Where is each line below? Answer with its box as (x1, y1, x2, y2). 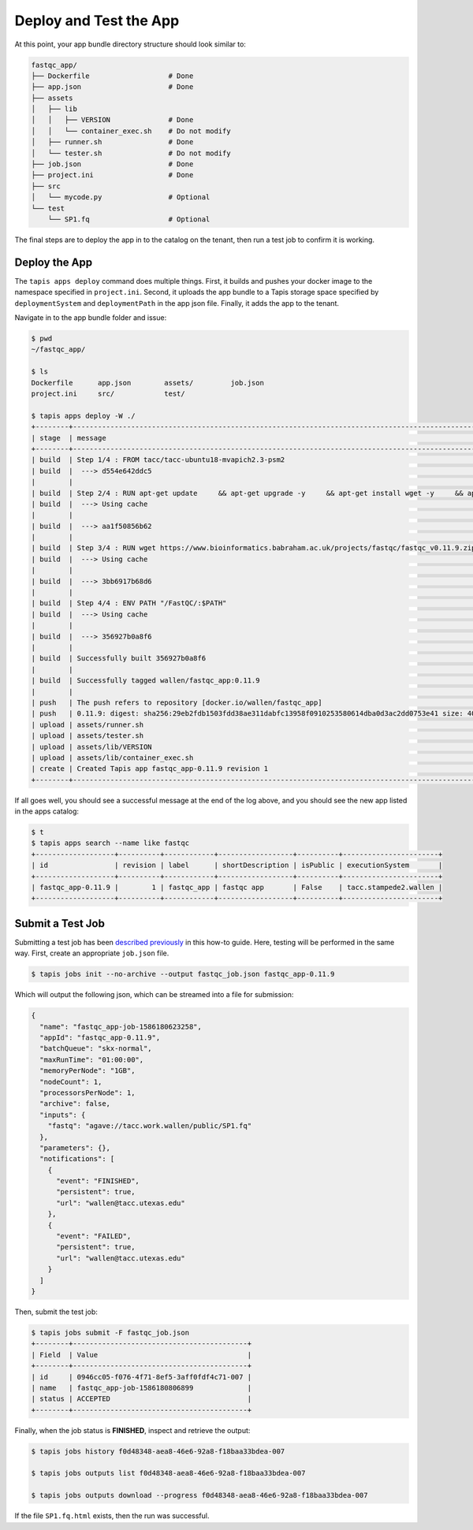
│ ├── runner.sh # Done (31, 138, 194, 147)
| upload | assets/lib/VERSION (31, 742, 153, 751)
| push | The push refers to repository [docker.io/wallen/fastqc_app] (31, 698, 322, 707)
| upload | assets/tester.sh (31, 731, 144, 740)
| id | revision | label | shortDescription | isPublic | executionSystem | (31, 861, 443, 870)
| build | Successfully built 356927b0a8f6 (31, 654, 207, 663)
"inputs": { (39, 1110, 86, 1119)
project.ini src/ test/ (31, 389, 185, 398)
